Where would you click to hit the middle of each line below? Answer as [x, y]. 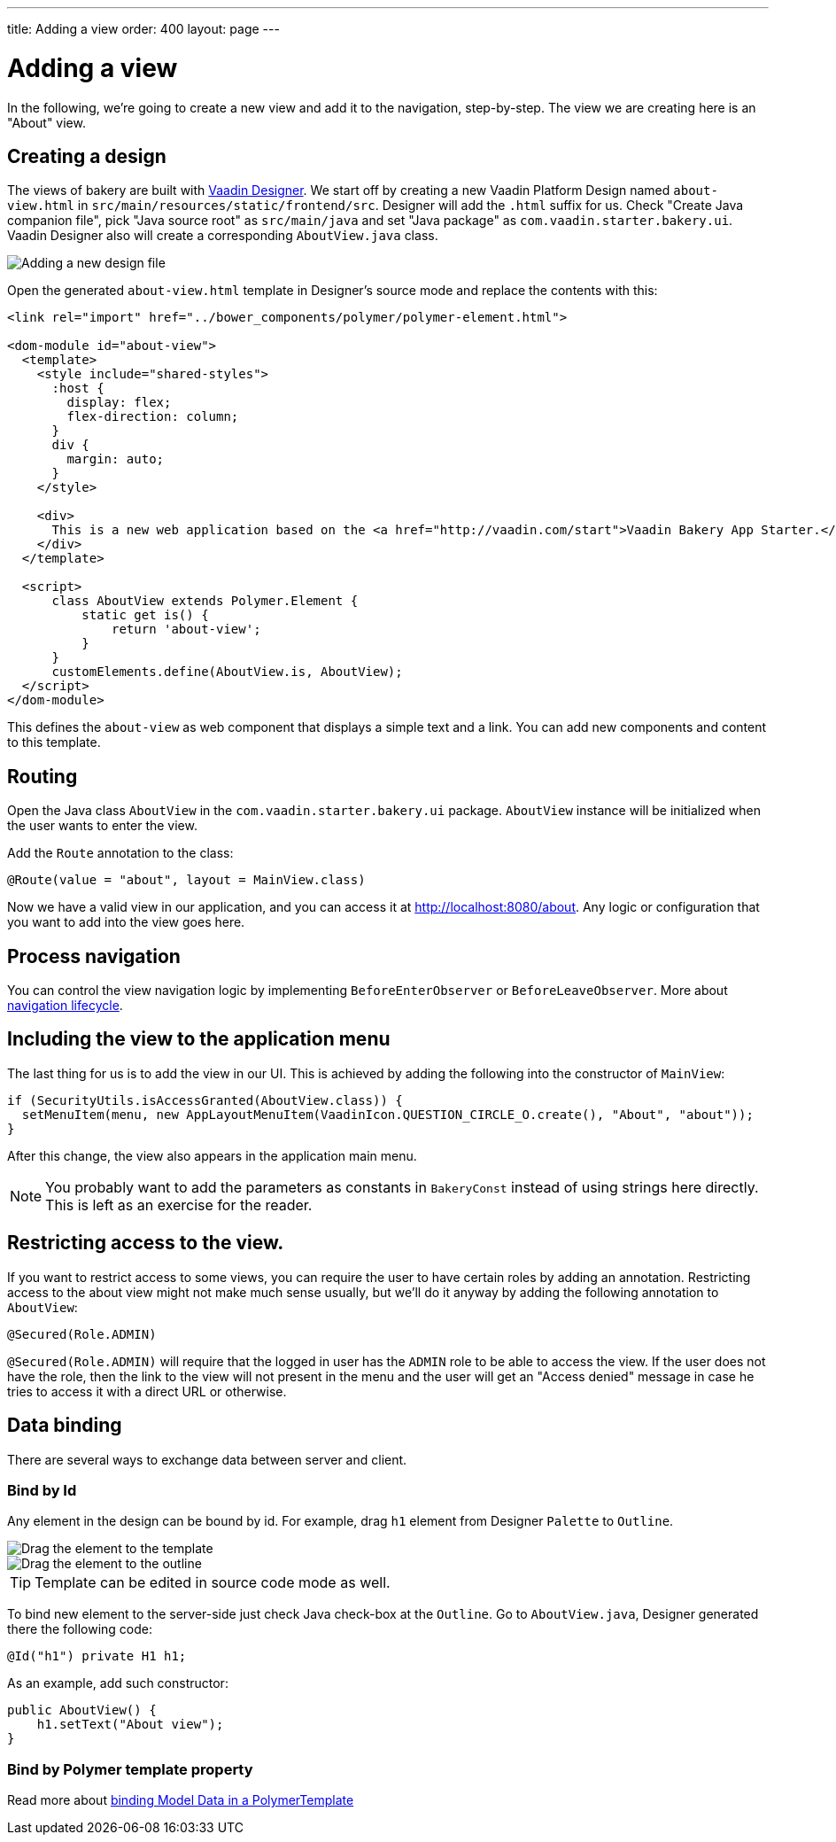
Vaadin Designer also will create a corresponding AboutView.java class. [223, 236]
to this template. [54, 742]
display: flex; [119, 403]
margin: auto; [116, 459]
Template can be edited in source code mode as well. [213, 1583]
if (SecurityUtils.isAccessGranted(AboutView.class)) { [205, 1100]
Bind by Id [42, 1490]
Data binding [65, 1426]
